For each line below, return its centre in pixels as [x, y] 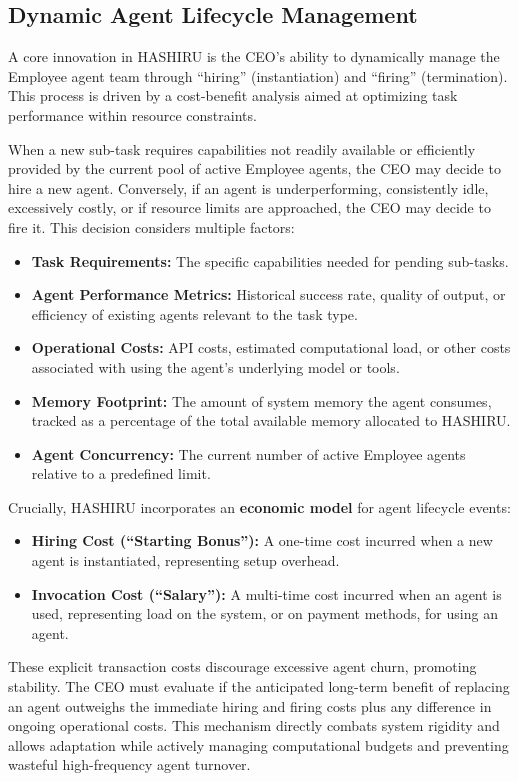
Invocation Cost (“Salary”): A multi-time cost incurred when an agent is [266, 593]
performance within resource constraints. [132, 114]
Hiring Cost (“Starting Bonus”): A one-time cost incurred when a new [262, 540]
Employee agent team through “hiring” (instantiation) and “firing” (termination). [258, 75]
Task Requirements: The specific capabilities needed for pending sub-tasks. [270, 260]
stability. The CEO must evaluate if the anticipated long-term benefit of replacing [259, 686]
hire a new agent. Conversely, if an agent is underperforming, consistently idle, [248, 187]
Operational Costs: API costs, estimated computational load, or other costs [271, 347]
